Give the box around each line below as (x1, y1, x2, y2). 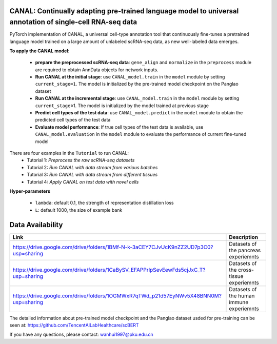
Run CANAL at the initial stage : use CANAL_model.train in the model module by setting (35, 74, 225, 80)
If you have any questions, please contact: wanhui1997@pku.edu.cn (9, 331, 153, 338)
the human (229, 292, 255, 299)
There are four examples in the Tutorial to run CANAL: (9, 150, 129, 156)
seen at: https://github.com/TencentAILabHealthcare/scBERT (9, 322, 139, 328)
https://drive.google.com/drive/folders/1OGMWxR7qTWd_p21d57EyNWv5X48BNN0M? (12, 292, 222, 299)
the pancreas (229, 247, 261, 254)
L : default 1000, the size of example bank (35, 207, 123, 213)
